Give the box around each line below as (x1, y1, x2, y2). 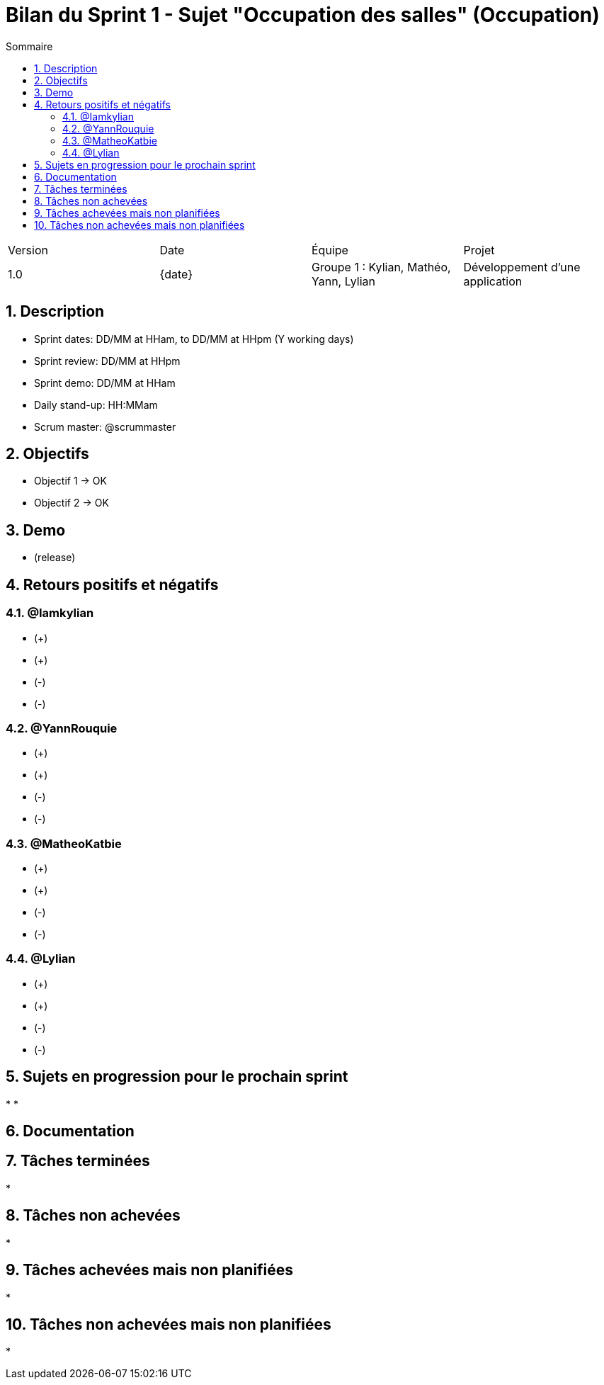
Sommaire (6, 40, 53, 52)
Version (8, 242, 48, 257)
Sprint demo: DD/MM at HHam (34, 376, 176, 389)
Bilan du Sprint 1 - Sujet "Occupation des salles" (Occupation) (6, 3, 600, 27)
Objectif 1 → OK (34, 475, 107, 487)
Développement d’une (463, 259, 581, 274)
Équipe (312, 242, 348, 257)
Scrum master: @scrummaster (34, 420, 176, 433)
